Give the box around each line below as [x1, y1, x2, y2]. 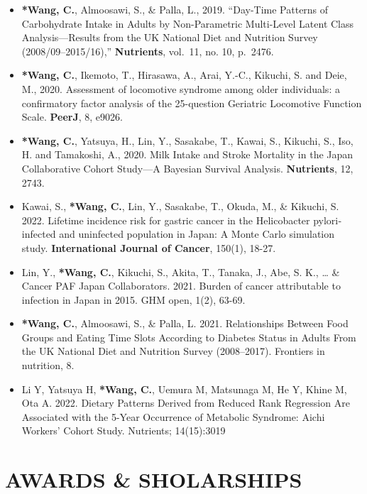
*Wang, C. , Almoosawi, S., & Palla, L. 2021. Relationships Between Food [21, 316, 349, 331]
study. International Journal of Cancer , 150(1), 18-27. [21, 240, 276, 255]
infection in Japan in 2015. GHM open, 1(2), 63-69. [21, 292, 246, 307]
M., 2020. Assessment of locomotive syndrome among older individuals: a [21, 81, 340, 96]
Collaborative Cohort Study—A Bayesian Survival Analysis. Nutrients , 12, [21, 160, 354, 175]
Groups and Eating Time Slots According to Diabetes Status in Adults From [21, 329, 356, 344]
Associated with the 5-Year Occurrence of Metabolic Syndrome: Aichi [21, 409, 325, 424]
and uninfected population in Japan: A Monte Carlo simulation [59, 226, 335, 241]
